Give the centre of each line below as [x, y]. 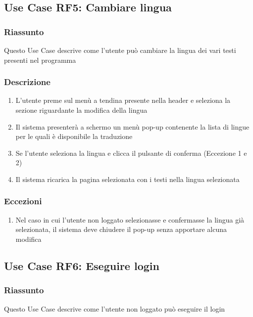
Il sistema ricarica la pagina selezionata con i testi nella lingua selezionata [127, 179]
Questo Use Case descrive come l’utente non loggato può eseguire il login [115, 308]
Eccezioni [23, 201]
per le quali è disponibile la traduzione [74, 136]
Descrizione [27, 82]
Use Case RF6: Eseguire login [82, 265]
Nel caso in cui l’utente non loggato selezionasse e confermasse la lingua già [130, 219]
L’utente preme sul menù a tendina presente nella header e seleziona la [123, 100]
